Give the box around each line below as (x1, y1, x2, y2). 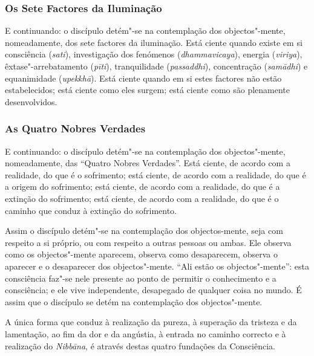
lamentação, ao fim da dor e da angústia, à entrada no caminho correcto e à (5, 327, 286, 340)
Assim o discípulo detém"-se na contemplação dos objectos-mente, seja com (5, 224, 283, 237)
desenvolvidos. (5, 95, 57, 108)
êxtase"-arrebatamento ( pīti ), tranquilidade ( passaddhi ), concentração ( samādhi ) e (5, 60, 308, 72)
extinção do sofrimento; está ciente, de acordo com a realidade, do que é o (5, 192, 279, 204)
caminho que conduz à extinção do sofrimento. (5, 204, 177, 216)
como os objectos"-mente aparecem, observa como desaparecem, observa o (5, 248, 278, 261)
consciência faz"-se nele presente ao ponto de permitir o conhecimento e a (5, 271, 276, 284)
